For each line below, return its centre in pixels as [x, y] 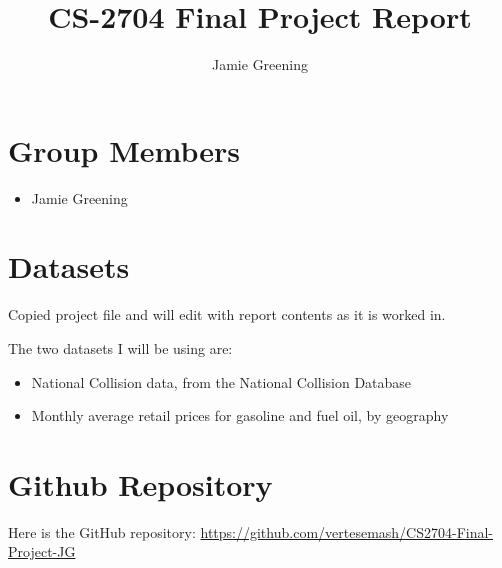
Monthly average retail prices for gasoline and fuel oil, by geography [240, 415]
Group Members [124, 149]
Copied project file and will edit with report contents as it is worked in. [227, 314]
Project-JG [42, 551]
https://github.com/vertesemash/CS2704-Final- [347, 531]
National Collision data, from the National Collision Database [221, 381]
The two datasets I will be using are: [120, 347]
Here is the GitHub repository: [102, 531]
